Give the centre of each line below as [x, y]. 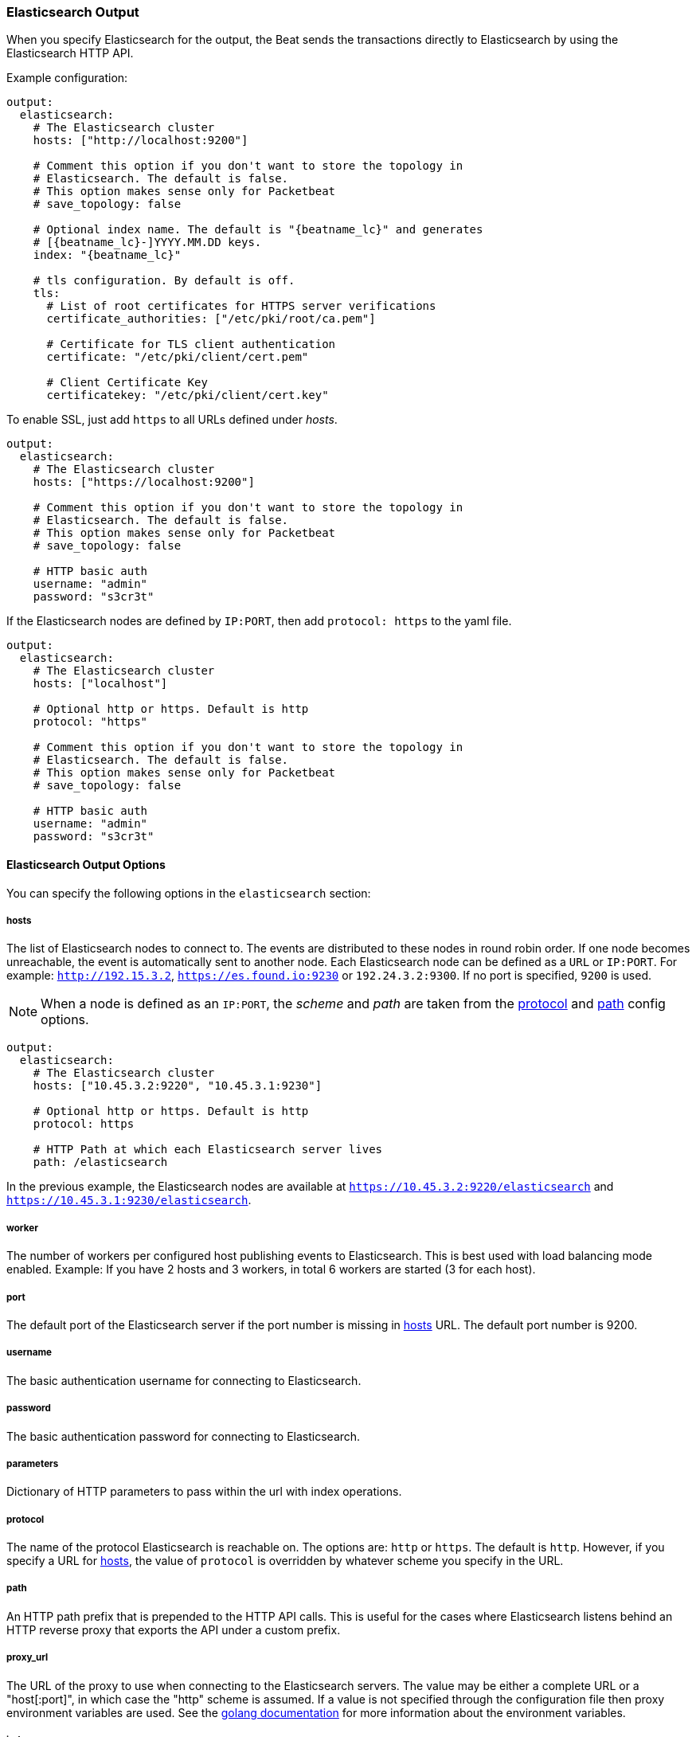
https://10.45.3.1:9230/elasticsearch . [129, 1200]
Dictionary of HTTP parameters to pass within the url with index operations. [204, 1492]
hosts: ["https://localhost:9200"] [144, 482]
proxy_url [27, 1658]
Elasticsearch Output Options [86, 864]
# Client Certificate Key [127, 383]
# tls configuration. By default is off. [164, 281]
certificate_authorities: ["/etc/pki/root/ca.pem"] [211, 319]
